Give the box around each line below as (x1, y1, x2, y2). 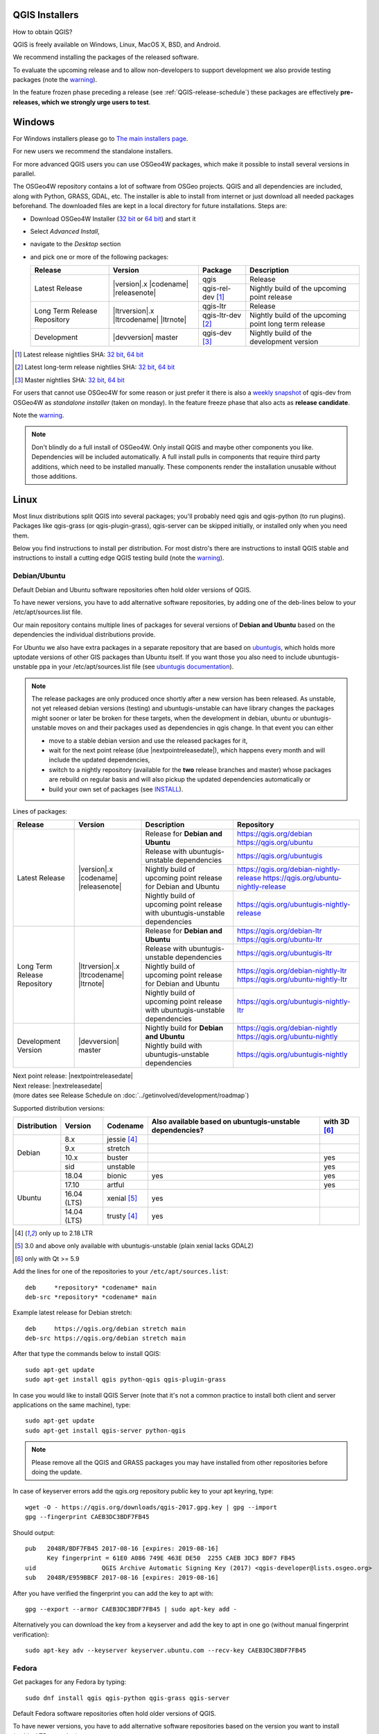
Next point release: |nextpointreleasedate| (12, 1072, 133, 1080)
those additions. (31, 472, 78, 480)
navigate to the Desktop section (30, 240, 121, 248)
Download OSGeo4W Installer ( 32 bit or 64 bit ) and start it (30, 214, 196, 223)
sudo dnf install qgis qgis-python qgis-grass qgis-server (25, 1694, 230, 1702)
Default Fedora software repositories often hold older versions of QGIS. (12, 1709, 216, 1717)
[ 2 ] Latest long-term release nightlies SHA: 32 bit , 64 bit (15, 363, 175, 371)
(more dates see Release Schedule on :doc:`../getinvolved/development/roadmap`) (12, 1091, 249, 1099)
